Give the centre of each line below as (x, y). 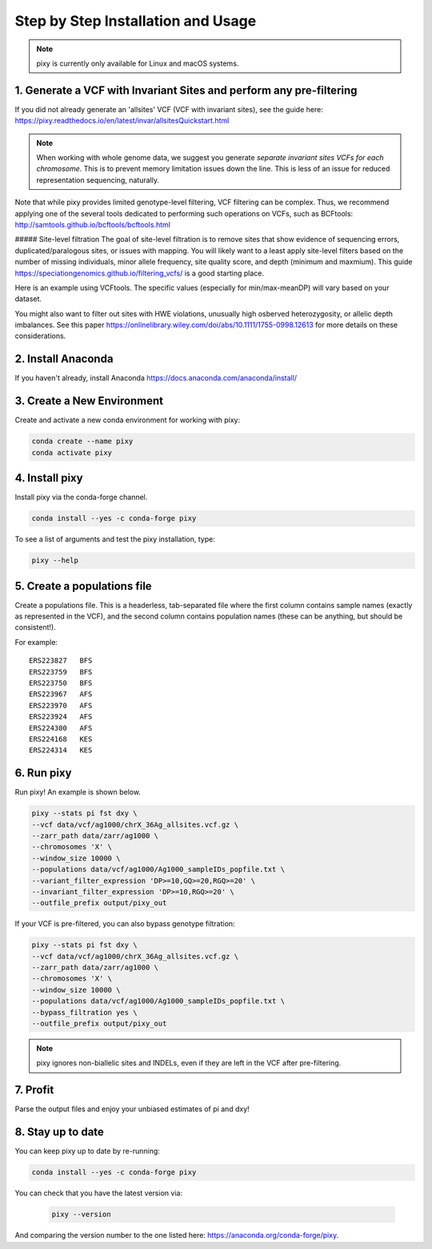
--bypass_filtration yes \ (84, 1012)
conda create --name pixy (82, 441)
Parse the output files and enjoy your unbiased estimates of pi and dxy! (132, 1109)
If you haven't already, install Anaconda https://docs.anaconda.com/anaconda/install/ (156, 378)
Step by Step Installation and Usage (136, 21)
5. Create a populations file (83, 586)
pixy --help (55, 560)
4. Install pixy (49, 478)
